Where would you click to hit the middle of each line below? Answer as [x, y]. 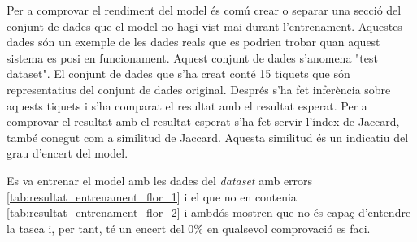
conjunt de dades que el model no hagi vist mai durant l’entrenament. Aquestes [204, 26]
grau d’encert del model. [67, 153]
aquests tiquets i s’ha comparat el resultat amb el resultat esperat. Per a [187, 105]
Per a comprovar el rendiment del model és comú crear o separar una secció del [204, 10]
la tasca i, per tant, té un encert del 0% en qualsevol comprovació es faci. [189, 228]
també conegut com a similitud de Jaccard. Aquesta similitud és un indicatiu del [208, 137]
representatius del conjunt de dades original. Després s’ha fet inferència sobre [199, 89]
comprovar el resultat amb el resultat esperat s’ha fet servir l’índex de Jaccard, [203, 121]
